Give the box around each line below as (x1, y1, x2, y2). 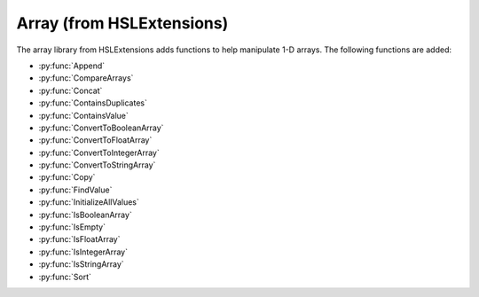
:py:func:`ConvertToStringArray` (38, 160, 156, 170)
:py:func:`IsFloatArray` (38, 234, 121, 245)
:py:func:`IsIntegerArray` (38, 246, 129, 257)
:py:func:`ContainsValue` (38, 110, 129, 121)
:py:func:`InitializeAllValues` (38, 197, 139, 207)
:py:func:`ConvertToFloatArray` (38, 135, 153, 145)
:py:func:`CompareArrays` (38, 73, 134, 83)
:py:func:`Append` (38, 60, 106, 71)
